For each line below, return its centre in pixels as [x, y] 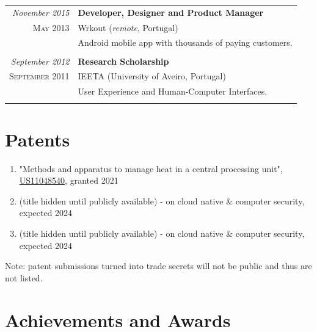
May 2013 [51, 27]
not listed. [24, 277]
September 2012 [40, 61]
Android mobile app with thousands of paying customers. [185, 42]
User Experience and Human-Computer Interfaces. [173, 91]
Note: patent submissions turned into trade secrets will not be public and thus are [158, 266]
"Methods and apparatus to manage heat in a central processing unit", [151, 168]
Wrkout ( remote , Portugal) [128, 27]
